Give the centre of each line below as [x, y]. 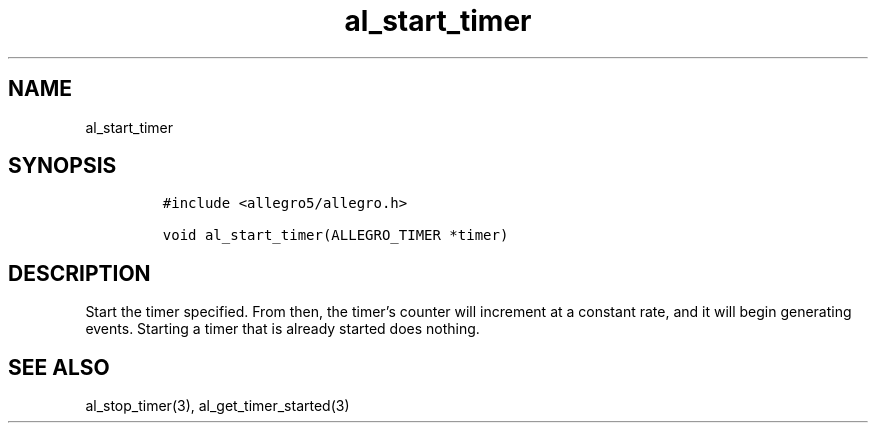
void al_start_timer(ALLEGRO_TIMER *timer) [335, 235]
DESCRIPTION [79, 273]
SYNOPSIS [62, 166]
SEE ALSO [59, 367]
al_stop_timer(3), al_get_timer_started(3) [217, 406]
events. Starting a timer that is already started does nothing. [282, 329]
